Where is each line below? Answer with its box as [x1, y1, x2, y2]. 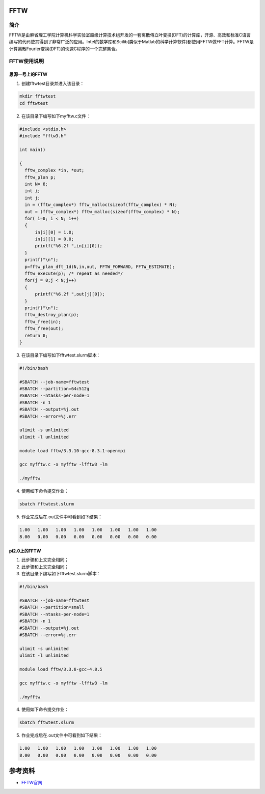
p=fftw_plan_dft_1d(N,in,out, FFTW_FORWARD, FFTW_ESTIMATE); [25, 264, 175, 269]
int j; [25, 195, 41, 201]
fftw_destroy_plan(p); [25, 312, 79, 318]
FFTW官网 [21, 780, 43, 786]
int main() [19, 147, 46, 152]
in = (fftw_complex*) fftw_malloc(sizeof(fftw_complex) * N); [25, 202, 178, 207]
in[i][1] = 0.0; [35, 236, 74, 242]
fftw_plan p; [25, 175, 56, 180]
